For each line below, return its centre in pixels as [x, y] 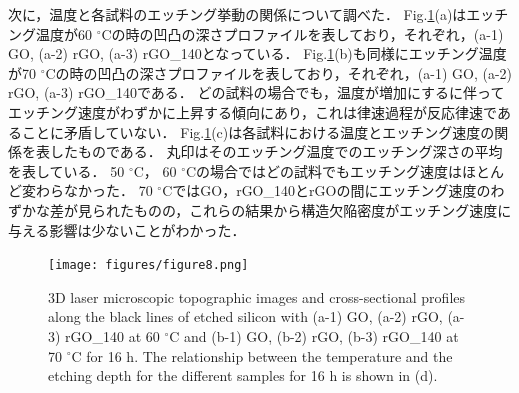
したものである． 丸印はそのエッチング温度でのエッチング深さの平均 [276, 151]
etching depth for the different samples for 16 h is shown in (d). [243, 375]
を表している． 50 [66, 170]
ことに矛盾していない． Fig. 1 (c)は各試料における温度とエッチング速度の [258, 131]
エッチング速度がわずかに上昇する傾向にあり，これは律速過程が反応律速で [252, 111]
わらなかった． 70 [94, 190]
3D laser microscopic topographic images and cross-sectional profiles [257, 296]
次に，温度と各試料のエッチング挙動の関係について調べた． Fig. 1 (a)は [237, 14]
